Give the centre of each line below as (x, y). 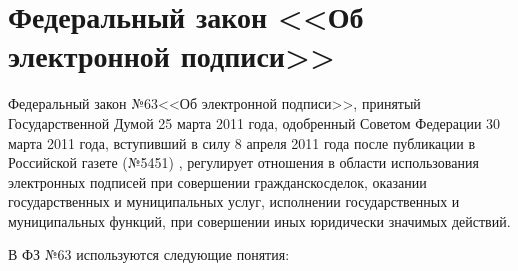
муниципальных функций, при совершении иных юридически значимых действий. (259, 220)
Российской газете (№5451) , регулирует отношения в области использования (243, 162)
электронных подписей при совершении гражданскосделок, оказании (217, 181)
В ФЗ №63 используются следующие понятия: (149, 254)
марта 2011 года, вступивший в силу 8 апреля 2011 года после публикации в (241, 142)
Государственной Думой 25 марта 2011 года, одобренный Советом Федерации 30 (254, 122)
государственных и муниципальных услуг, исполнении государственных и (234, 201)
